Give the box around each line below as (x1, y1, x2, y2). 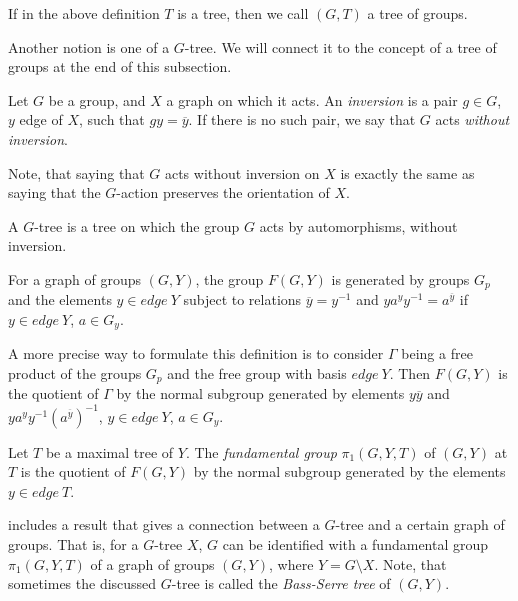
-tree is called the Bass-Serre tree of (171, 573, 391, 594)
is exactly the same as (340, 162, 475, 183)
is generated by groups (331, 268, 470, 289)
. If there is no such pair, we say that (188, 109, 416, 130)
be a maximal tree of (45, 441, 174, 462)
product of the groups (8, 363, 142, 384)
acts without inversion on (164, 162, 320, 183)
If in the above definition (8, 3, 160, 23)
